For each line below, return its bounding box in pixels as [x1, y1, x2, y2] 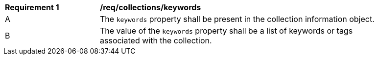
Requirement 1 [5, 2, 59, 12]
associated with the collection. [100, 36, 212, 45]
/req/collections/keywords [100, 2, 201, 12]
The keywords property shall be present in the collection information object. [100, 14, 375, 24]
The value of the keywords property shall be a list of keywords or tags [100, 26, 353, 36]
